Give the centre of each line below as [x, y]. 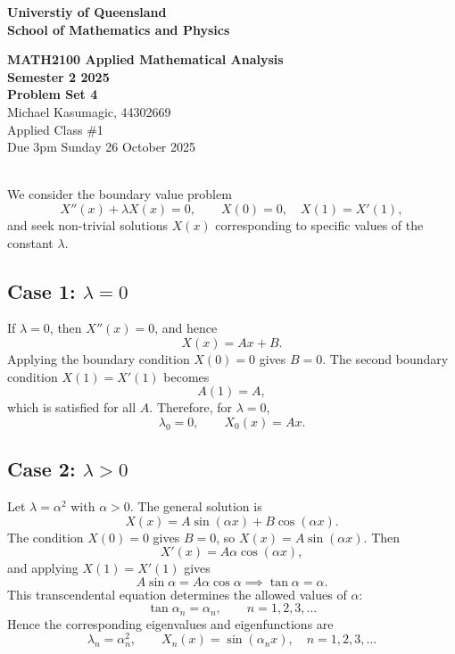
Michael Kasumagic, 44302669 [89, 111]
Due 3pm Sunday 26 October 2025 [102, 147]
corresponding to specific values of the [319, 224]
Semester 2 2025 [58, 76]
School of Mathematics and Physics [119, 29]
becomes [186, 376]
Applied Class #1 [55, 129]
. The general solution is [196, 505]
